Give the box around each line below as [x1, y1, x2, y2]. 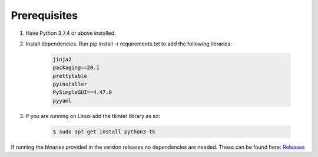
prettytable [52, 73, 88, 79]
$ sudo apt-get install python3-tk [52, 128, 155, 135]
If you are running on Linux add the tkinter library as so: [25, 112, 160, 119]
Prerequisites [11, 9, 78, 22]
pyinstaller [52, 81, 88, 88]
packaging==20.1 [52, 64, 100, 71]
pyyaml [52, 97, 72, 104]
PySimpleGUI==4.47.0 [52, 89, 112, 96]
